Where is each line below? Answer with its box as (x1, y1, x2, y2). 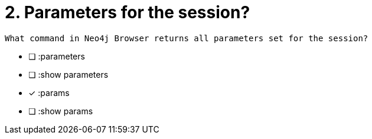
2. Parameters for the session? (5, 2, 250, 22)
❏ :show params (28, 105, 93, 116)
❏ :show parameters (28, 69, 109, 80)
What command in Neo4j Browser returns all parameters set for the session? (5, 33, 368, 43)
